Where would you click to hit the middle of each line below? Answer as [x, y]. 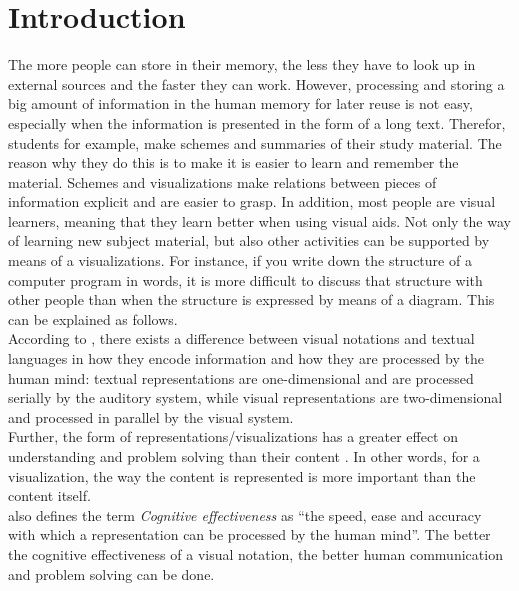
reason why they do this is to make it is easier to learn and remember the [233, 162]
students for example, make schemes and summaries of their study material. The [255, 142]
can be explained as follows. [93, 318]
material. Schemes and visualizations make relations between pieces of [222, 181]
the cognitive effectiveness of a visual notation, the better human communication [255, 553]
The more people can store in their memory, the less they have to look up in [242, 64]
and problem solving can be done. [111, 573]
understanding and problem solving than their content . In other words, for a [244, 456]
